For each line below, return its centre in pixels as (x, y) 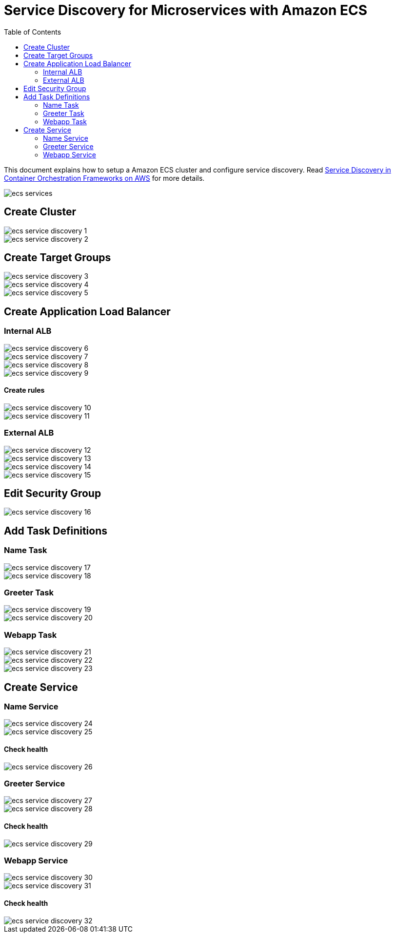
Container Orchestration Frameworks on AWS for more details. (104, 178)
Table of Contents (33, 32)
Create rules (24, 390)
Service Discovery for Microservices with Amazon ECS (186, 10)
